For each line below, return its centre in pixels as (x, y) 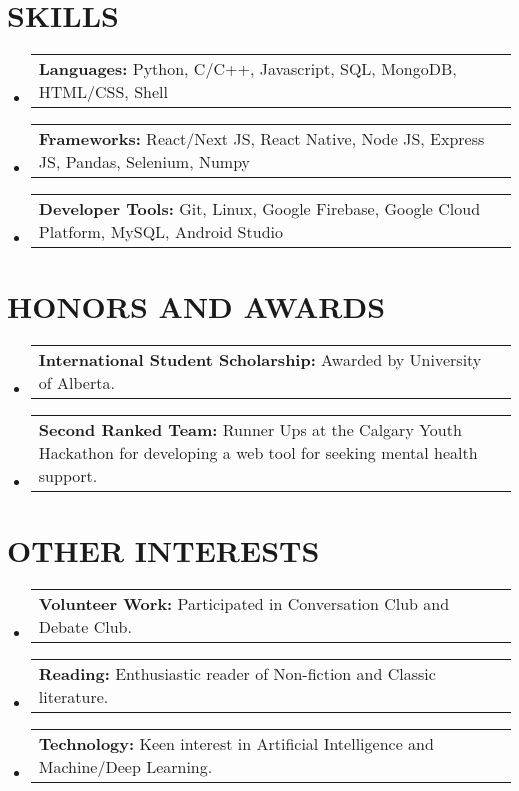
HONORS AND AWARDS (196, 306)
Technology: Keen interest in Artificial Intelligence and (236, 744)
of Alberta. (76, 383)
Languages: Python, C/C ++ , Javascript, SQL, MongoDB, (247, 69)
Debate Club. (85, 627)
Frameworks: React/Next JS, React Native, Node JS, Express (261, 139)
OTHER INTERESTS (163, 550)
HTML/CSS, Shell (103, 92)
